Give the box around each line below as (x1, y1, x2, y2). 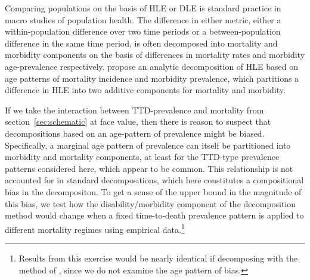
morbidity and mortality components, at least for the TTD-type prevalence (5, 150, 280, 163)
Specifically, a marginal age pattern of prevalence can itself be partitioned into (5, 139, 291, 151)
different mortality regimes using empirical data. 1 (5, 221, 185, 235)
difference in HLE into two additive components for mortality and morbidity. (5, 84, 286, 96)
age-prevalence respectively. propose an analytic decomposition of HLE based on (5, 60, 298, 72)
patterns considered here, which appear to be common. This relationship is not (5, 162, 293, 174)
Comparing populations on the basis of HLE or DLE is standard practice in (5, 2, 281, 14)
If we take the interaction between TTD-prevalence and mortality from (5, 103, 264, 116)
